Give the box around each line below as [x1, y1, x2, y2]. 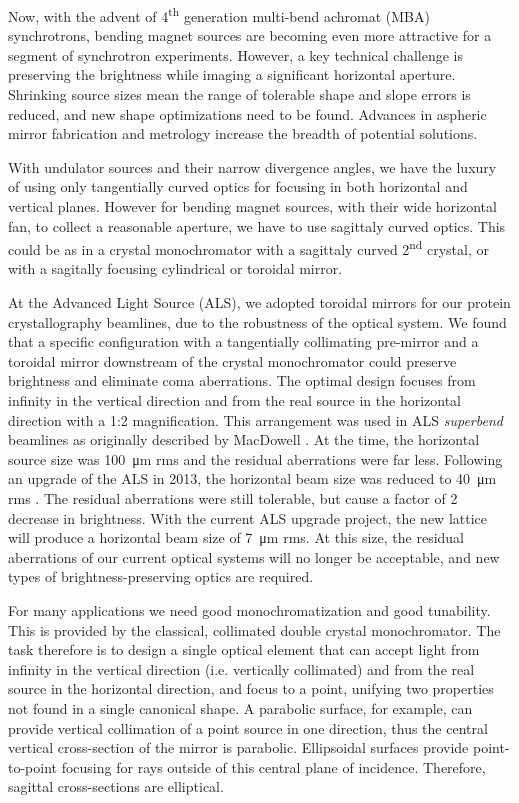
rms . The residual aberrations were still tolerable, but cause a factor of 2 [8, 487, 458, 508]
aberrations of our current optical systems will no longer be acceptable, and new [8, 546, 500, 567]
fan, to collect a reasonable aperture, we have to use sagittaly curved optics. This [8, 215, 506, 236]
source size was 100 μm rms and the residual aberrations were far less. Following [8, 448, 503, 469]
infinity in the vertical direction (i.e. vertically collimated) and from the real [8, 658, 475, 679]
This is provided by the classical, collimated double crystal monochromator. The [8, 619, 501, 640]
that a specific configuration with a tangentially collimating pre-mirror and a [8, 331, 479, 352]
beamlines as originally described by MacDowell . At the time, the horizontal [8, 429, 480, 450]
